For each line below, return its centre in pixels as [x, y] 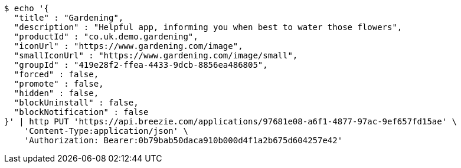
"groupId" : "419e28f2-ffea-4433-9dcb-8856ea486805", [141, 65]
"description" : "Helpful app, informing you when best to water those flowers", [208, 27]
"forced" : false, [56, 74]
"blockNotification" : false [81, 112]
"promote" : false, [59, 84]
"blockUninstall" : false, [76, 103]
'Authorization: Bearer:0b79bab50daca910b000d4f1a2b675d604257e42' [183, 140]
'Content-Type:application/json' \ [106, 131]
